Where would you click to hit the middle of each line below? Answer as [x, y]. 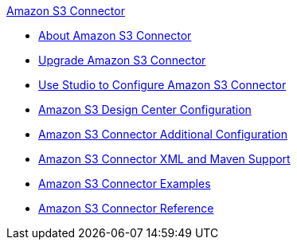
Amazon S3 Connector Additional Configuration [163, 134]
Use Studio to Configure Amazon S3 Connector [162, 85]
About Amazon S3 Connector [115, 35]
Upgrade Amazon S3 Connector [122, 60]
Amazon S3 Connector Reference [126, 208]
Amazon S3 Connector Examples [125, 184]
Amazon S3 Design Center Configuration [145, 109]
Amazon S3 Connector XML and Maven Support [164, 159]
